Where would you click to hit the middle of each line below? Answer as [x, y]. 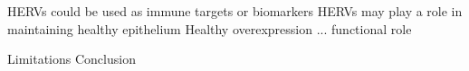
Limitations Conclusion [72, 59]
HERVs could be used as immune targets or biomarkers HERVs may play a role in [235, 11]
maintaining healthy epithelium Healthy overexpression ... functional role [210, 28]
